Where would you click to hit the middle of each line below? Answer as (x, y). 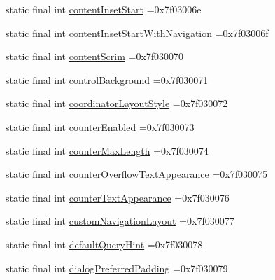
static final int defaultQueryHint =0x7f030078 (104, 244)
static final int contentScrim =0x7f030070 (95, 56)
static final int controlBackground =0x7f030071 (107, 79)
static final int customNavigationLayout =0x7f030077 (120, 221)
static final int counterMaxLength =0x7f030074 (107, 150)
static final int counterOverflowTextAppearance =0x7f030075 (136, 174)
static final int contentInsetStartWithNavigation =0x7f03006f (137, 33)
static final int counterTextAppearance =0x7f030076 (118, 197)
